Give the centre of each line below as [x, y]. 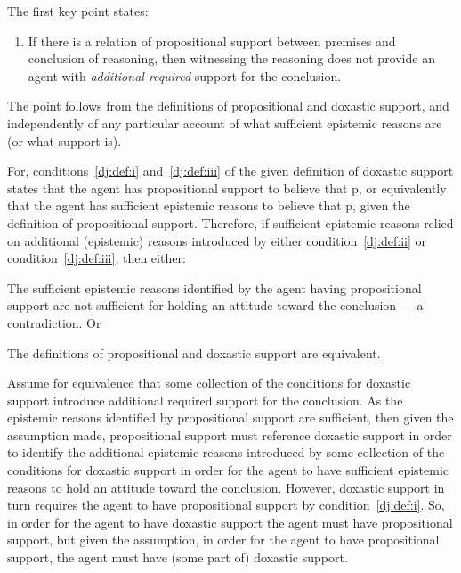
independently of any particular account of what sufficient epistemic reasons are [225, 123]
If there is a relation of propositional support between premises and [212, 41]
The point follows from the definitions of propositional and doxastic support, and [228, 106]
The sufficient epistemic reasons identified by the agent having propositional [214, 287]
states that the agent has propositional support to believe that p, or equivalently [227, 188]
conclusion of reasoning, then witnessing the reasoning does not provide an [231, 58]
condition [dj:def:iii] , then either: [97, 258]
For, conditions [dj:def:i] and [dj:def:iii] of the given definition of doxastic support [230, 171]
